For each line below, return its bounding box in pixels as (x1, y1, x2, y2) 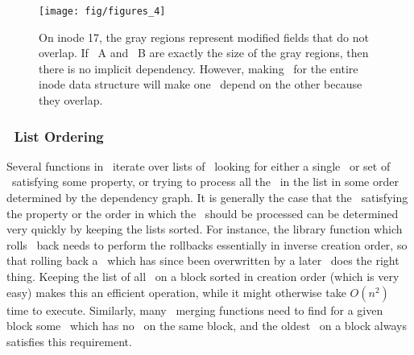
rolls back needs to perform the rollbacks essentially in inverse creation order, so (6, 236, 408, 253)
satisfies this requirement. (6, 332, 132, 349)
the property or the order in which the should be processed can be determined (6, 204, 399, 221)
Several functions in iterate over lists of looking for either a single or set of (6, 157, 391, 174)
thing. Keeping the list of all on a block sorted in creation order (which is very (6, 268, 400, 284)
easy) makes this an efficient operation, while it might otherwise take (6, 283, 346, 300)
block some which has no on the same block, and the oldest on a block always (6, 317, 407, 334)
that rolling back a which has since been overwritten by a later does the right (6, 252, 400, 269)
